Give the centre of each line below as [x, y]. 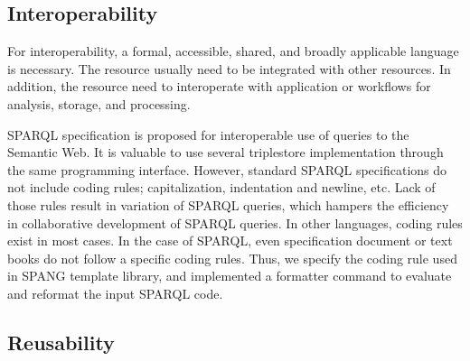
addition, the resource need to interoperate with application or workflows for [219, 86]
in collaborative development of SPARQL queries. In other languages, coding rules [235, 222]
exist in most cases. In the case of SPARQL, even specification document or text [230, 241]
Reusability [61, 342]
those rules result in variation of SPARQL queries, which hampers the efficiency [228, 204]
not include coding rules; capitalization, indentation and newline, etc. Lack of [221, 187]
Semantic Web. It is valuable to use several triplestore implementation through [226, 152]
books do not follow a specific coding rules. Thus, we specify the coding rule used [232, 258]
